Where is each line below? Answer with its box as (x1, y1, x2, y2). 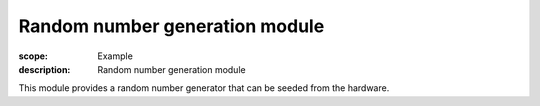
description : (18, 63, 71, 75)
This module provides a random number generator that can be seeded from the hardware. (18, 82, 390, 94)
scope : (18, 50, 49, 62)
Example (97, 50, 134, 62)
